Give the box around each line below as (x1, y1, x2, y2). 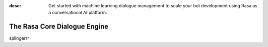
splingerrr (9, 35, 30, 41)
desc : (9, 3, 21, 8)
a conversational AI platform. (48, 10, 107, 16)
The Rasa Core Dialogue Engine (9, 23, 109, 31)
